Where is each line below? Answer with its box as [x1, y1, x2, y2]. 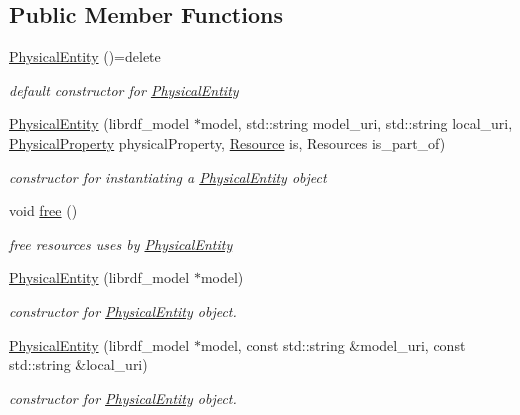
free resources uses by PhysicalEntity [9, 233, 233, 254]
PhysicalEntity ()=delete [9, 46, 161, 67]
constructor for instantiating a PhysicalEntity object [9, 166, 327, 187]
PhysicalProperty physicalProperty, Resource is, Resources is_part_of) [9, 132, 446, 153]
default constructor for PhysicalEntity [9, 79, 239, 100]
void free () [9, 200, 78, 221]
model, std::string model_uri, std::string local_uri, [200, 113, 513, 134]
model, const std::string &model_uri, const [200, 334, 466, 355]
